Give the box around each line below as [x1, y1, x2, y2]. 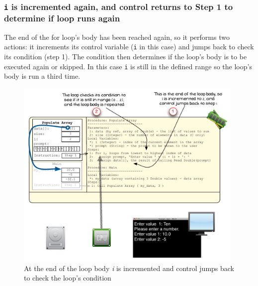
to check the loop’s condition [24, 273, 111, 283]
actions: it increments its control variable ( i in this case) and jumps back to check [4, 41, 254, 52]
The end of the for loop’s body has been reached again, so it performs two [4, 31, 230, 42]
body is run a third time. [4, 71, 81, 81]
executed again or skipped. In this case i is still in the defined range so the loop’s [4, 61, 252, 71]
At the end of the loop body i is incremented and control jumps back [24, 263, 235, 273]
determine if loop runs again [4, 12, 120, 24]
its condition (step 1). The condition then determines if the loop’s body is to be [4, 51, 247, 61]
